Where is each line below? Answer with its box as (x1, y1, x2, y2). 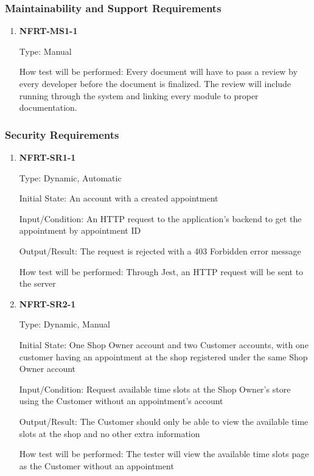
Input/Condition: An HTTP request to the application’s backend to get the (19, 212, 302, 225)
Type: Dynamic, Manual (19, 318, 110, 331)
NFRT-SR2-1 (19, 297, 76, 310)
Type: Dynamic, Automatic (19, 171, 122, 184)
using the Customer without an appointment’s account (19, 394, 223, 407)
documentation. (19, 101, 77, 114)
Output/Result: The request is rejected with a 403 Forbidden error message (19, 244, 301, 257)
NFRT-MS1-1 (19, 24, 78, 37)
